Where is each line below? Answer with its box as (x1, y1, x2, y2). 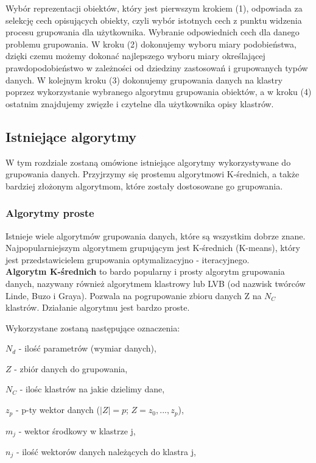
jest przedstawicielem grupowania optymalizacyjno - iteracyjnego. (5, 253, 250, 266)
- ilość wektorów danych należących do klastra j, (16, 445, 196, 458)
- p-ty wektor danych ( (15, 403, 100, 416)
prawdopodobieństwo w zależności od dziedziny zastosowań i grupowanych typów (5, 61, 308, 74)
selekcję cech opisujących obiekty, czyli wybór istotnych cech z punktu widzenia (5, 13, 302, 26)
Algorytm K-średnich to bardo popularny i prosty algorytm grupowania (5, 265, 285, 278)
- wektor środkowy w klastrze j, (18, 424, 136, 437)
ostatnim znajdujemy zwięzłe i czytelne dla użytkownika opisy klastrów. (5, 97, 274, 110)
